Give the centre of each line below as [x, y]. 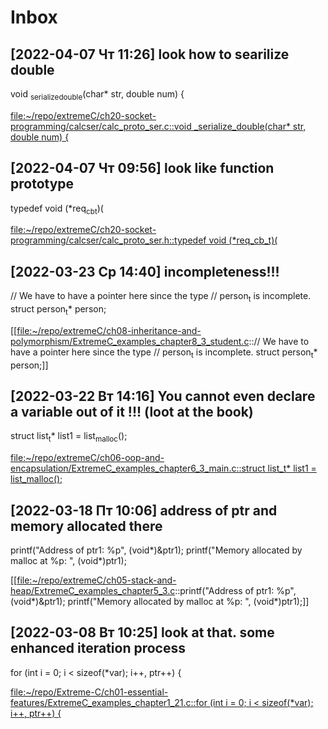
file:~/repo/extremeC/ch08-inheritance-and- [109, 330]
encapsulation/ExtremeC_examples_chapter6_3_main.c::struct [138, 468]
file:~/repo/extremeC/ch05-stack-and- [96, 580]
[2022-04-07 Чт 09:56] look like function [142, 168]
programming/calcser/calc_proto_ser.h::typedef [108, 240]
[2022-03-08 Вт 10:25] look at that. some [142, 632]
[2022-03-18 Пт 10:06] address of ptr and [144, 510]
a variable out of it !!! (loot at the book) [132, 412]
